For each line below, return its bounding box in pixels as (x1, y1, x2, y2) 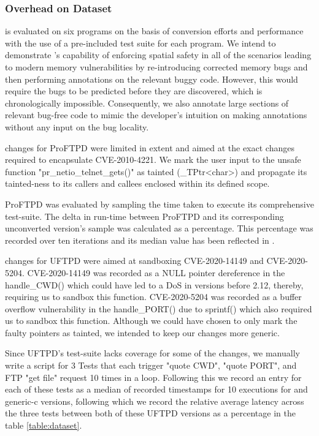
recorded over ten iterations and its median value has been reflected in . (5, 233, 275, 246)
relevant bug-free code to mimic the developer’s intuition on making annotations (5, 108, 307, 121)
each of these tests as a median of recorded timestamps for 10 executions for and (5, 383, 308, 396)
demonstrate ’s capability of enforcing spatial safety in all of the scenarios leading (5, 48, 312, 61)
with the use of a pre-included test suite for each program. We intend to (5, 36, 276, 49)
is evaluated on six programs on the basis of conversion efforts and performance (5, 24, 304, 37)
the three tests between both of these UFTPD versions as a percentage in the (5, 407, 296, 419)
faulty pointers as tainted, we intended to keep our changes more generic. (5, 326, 280, 339)
